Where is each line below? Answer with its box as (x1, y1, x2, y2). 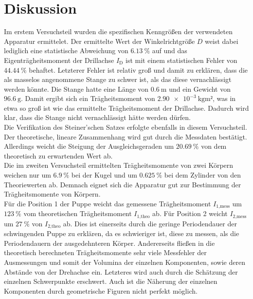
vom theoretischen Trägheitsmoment (23, 208, 132, 219)
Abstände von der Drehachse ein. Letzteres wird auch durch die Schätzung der (4, 266, 238, 277)
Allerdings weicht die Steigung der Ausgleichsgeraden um (4, 141, 174, 151)
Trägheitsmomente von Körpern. (4, 189, 101, 199)
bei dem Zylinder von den (164, 170, 241, 180)
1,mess (216, 204, 230, 209)
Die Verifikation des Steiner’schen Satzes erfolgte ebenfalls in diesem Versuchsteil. (4, 122, 247, 132)
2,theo (48, 224, 61, 229)
